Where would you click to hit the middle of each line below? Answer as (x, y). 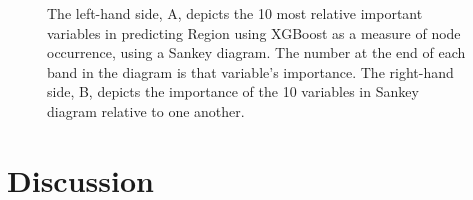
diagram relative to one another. (146, 110)
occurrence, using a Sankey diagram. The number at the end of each (256, 52)
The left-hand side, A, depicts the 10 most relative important (235, 13)
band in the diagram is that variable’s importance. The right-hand (250, 71)
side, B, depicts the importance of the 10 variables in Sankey (233, 91)
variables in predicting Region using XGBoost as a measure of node (254, 32)
